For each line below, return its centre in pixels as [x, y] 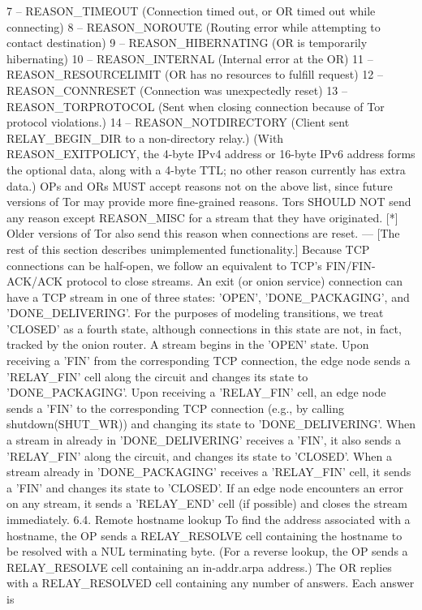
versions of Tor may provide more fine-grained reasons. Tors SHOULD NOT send [209, 202]
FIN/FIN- [351, 265]
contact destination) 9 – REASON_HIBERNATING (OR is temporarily [187, 43]
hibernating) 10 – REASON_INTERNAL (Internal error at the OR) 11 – [190, 58]
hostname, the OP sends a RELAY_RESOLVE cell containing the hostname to [205, 535]
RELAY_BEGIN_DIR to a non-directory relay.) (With [145, 137]
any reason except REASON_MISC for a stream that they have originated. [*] [202, 217]
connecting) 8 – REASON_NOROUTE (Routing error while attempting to [194, 26]
